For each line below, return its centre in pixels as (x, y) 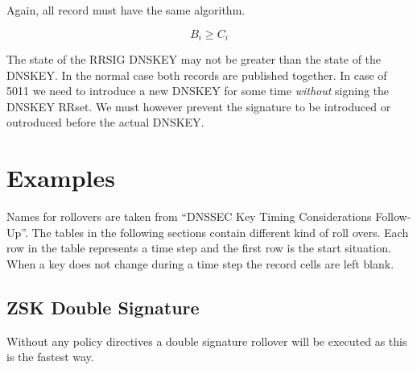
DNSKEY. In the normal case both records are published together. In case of (197, 75)
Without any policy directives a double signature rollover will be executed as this (207, 341)
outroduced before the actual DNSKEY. (105, 122)
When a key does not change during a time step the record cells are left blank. (200, 263)
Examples (61, 178)
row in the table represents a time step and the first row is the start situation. (199, 248)
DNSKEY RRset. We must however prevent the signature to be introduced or (199, 106)
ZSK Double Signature (103, 307)
